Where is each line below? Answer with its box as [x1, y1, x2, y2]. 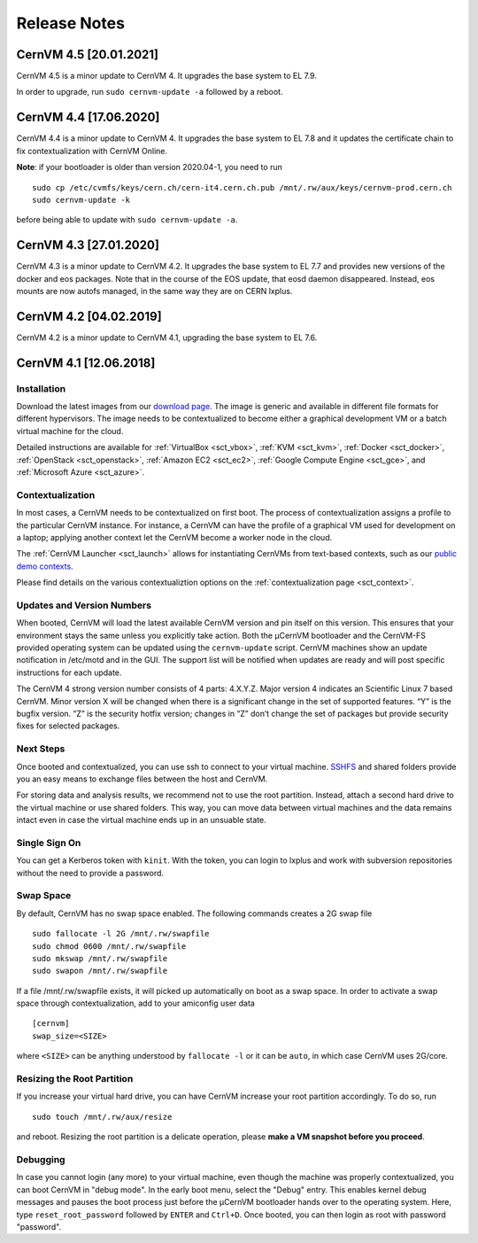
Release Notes [16, 13, 126, 33]
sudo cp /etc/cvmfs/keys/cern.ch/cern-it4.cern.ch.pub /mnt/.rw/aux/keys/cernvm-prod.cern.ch [32, 183, 452, 192]
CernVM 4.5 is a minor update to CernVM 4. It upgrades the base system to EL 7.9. [16, 71, 318, 82]
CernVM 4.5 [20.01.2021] [16, 47, 159, 62]
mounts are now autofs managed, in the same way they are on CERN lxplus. [16, 286, 293, 296]
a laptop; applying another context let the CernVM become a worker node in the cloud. [16, 532, 333, 542]
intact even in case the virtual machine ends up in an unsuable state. [16, 815, 267, 826]
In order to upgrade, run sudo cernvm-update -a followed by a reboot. [16, 87, 283, 97]
